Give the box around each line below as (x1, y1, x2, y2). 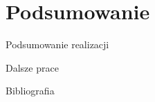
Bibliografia (6, 83, 55, 98)
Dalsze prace (6, 60, 59, 74)
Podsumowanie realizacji (6, 37, 109, 52)
